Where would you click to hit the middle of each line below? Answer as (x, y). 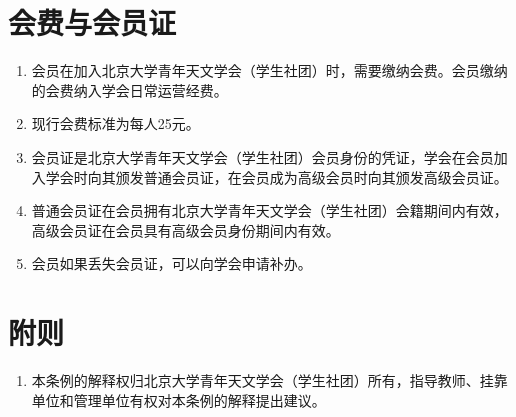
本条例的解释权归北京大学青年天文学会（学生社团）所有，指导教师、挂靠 (269, 380)
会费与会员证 (92, 22)
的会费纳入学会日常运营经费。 (129, 89)
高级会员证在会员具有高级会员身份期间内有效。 (185, 229)
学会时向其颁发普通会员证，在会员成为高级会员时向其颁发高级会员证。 (276, 176)
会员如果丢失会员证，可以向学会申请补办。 (171, 263)
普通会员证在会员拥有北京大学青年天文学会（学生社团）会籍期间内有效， (269, 210)
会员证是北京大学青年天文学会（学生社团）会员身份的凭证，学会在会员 (262, 156)
